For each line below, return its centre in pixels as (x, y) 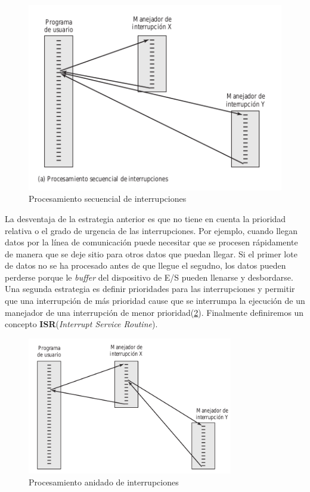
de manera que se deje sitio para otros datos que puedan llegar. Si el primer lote (151, 253)
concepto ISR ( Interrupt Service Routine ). (81, 324)
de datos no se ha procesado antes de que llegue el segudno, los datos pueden (145, 265)
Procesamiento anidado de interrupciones (104, 482)
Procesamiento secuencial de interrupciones (108, 199)
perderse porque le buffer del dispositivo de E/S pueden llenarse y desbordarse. (149, 277)
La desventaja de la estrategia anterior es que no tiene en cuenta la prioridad (145, 218)
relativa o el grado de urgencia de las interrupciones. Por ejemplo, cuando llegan (151, 230)
